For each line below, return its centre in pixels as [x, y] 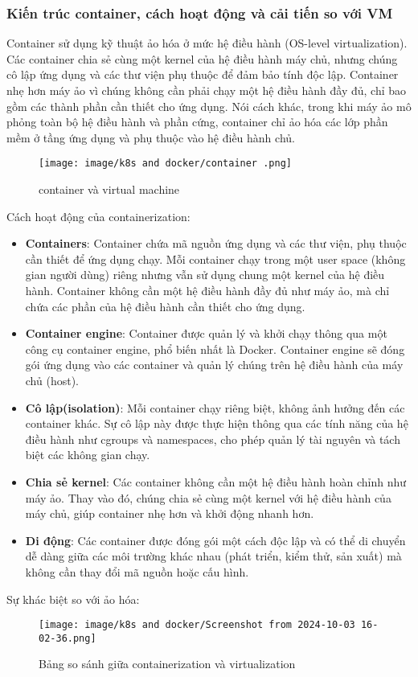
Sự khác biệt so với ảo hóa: [73, 599]
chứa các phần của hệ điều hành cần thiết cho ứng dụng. [165, 306]
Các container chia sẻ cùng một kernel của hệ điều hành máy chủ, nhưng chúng [202, 58]
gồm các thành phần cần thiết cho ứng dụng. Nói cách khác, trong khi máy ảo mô [209, 106]
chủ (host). [52, 380]
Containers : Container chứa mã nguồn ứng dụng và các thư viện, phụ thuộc [216, 243]
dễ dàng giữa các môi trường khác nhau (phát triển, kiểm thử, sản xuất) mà [213, 556]
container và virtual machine [109, 189]
